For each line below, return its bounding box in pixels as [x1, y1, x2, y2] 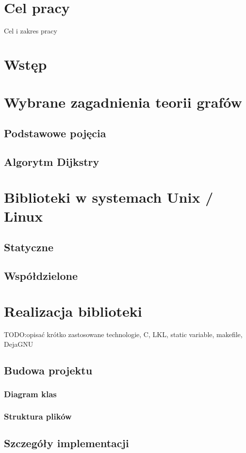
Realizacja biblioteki [4, 301, 142, 321]
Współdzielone [4, 268, 78, 283]
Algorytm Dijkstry [4, 154, 99, 169]
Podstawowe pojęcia [4, 125, 106, 140]
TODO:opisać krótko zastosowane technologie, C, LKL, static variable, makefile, [4, 329, 243, 340]
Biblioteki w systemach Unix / [4, 187, 213, 207]
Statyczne [4, 239, 53, 254]
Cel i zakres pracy [4, 26, 57, 36]
